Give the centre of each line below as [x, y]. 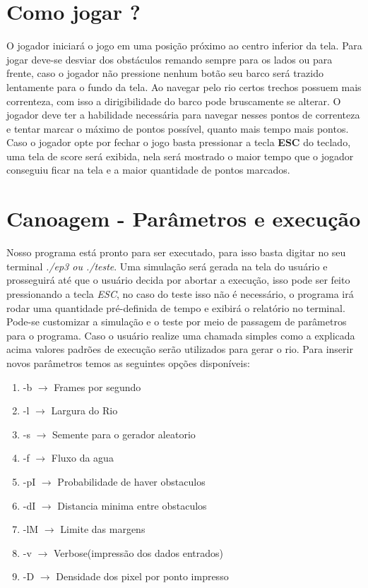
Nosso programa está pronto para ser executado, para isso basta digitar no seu [176, 252]
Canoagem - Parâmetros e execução [184, 218]
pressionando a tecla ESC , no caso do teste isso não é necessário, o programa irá [180, 293]
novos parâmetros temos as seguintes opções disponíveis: [128, 362]
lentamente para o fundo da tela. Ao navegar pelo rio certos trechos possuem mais [184, 86]
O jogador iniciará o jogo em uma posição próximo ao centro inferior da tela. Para [184, 46]
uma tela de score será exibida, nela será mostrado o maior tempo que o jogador [180, 156]
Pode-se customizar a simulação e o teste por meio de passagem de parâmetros [177, 322]
